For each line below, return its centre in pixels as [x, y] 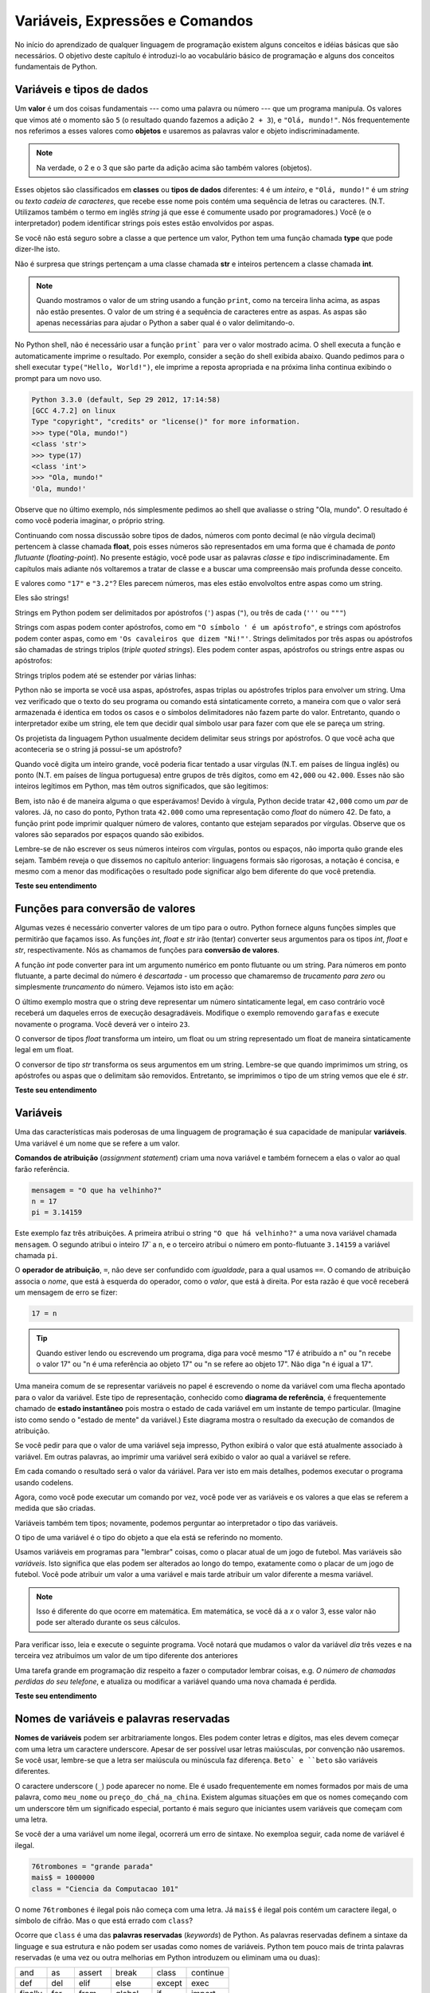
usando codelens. [44, 1482]
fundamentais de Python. [56, 67]
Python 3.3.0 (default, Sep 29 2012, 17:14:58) [126, 399]
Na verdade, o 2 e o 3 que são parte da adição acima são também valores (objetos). [174, 167]
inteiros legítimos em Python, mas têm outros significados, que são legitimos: [142, 786]
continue [208, 1973]
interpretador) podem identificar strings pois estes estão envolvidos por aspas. [145, 223]
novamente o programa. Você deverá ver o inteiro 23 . [102, 1024]
